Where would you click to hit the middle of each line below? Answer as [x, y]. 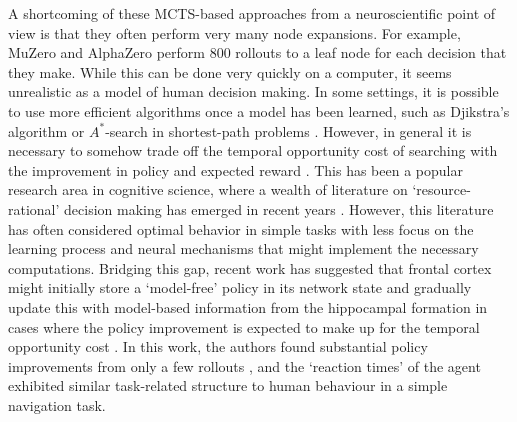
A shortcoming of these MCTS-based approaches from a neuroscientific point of [252, 13]
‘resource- [441, 189]
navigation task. [57, 404]
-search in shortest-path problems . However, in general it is [288, 130]
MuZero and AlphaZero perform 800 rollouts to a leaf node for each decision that [257, 52]
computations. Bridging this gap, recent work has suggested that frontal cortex [250, 267]
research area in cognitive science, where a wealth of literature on [208, 189]
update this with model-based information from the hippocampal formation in [248, 306]
